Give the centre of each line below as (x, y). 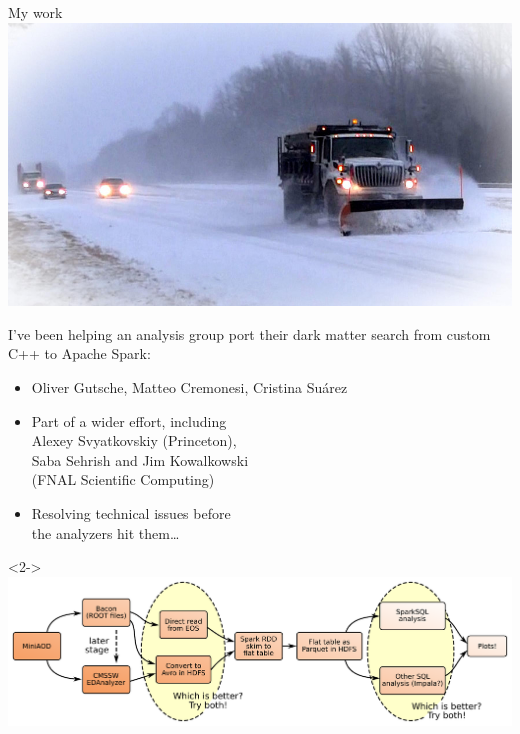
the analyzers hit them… (105, 532)
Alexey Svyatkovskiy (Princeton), (134, 440)
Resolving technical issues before (131, 513)
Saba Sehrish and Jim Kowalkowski (140, 459)
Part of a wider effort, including (129, 420)
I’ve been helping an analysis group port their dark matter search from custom (249, 333)
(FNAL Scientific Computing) (123, 479)
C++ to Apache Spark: (79, 353)
